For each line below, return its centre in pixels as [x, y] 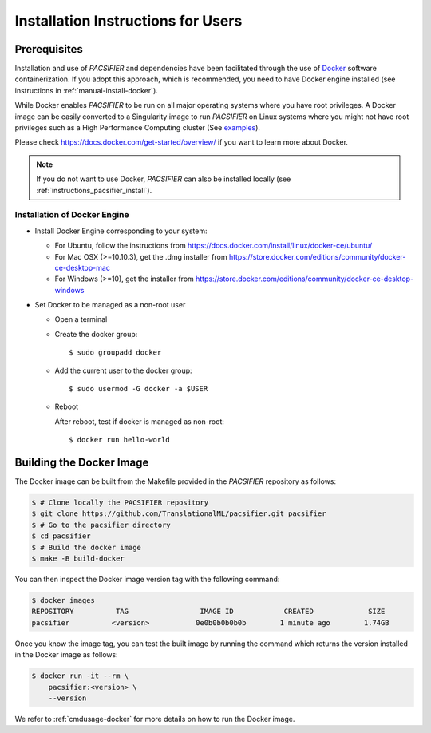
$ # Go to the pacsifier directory [101, 525]
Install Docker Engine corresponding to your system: [121, 231]
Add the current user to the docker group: [123, 370]
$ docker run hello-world [120, 440]
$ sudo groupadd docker [115, 353]
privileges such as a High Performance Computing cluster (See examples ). [138, 128]
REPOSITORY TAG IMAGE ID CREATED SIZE [208, 612]
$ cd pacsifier [61, 536]
